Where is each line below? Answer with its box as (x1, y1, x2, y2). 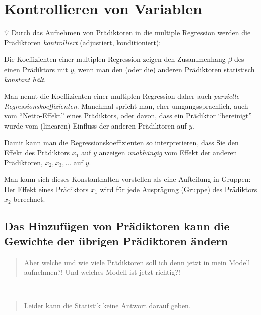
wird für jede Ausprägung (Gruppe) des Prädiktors (100, 183, 257, 194)
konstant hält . (4, 74, 46, 84)
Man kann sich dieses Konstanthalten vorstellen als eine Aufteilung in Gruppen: (4, 174, 251, 184)
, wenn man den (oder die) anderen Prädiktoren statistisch (74, 64, 255, 74)
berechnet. (13, 194, 45, 204)
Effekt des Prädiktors (4, 147, 70, 158)
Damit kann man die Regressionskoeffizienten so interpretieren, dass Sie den (4, 137, 239, 148)
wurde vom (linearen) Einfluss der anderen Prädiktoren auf (4, 120, 187, 131)
